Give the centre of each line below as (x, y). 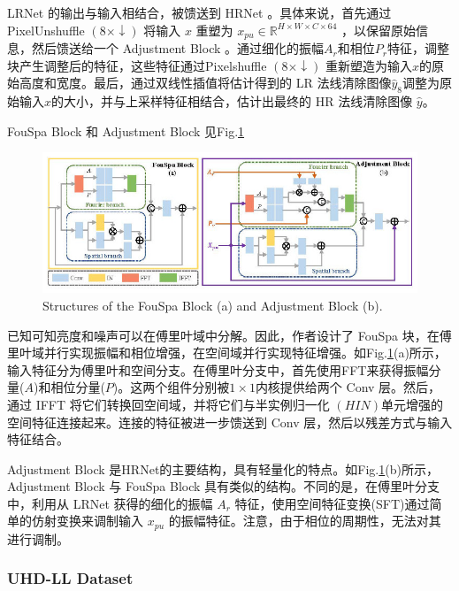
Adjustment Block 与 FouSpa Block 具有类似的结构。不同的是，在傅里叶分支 (224, 486)
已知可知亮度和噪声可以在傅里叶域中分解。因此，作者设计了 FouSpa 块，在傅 (229, 335)
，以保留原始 (379, 30)
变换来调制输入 (99, 521)
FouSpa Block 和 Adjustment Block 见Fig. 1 (126, 130)
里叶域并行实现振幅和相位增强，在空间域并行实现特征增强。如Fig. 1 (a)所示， (227, 353)
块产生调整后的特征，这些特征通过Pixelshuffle (137, 65)
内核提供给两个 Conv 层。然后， (348, 387)
